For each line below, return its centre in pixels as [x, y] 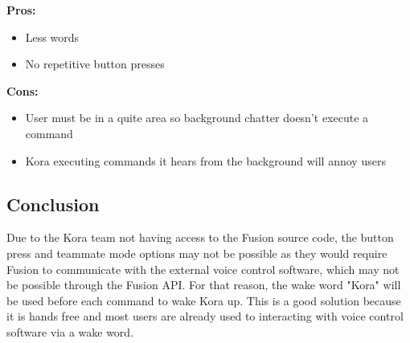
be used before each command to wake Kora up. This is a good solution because [204, 300]
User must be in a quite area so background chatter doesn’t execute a [197, 118]
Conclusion [53, 204]
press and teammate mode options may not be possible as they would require [197, 253]
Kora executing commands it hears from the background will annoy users [205, 160]
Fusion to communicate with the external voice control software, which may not [203, 269]
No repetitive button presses [95, 64]
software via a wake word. [70, 331]
